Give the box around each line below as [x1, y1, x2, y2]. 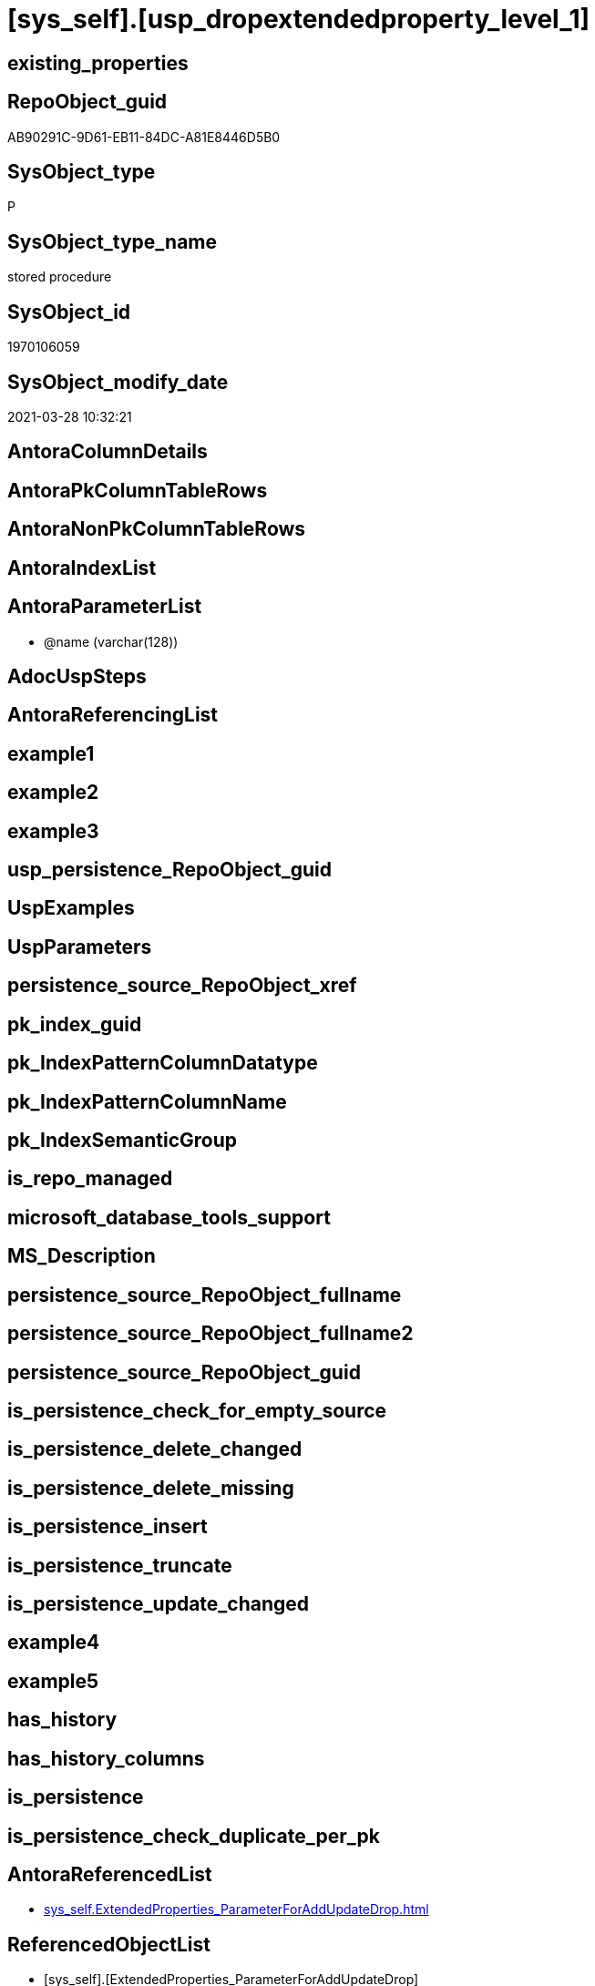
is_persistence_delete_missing [7, 1476, 294, 1500]
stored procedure [7, 269, 112, 285]
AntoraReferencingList [7, 703, 219, 727]
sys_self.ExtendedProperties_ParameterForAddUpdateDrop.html [44, 1901, 429, 1918]
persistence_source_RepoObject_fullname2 [7, 1322, 414, 1346]
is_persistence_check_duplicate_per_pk [7, 1824, 380, 1848]
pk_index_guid [7, 1012, 142, 1036]
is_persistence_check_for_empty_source [7, 1398, 387, 1422]
